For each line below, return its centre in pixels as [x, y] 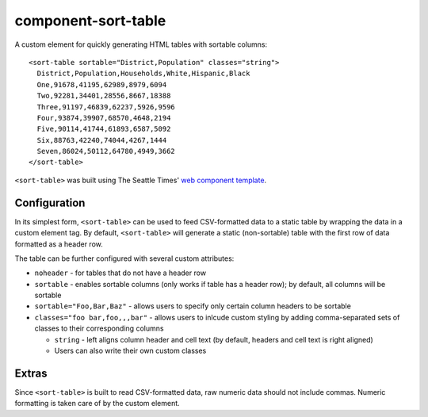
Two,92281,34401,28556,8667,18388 [104, 96]
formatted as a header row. [59, 244]
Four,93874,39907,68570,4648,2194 [104, 118]
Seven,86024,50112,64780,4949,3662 [106, 151]
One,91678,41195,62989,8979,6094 [102, 84]
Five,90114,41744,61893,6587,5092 [104, 129]
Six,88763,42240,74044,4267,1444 [102, 140]
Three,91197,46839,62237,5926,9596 [106, 107]
